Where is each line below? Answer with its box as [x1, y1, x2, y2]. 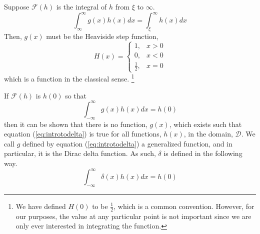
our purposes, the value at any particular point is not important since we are [15, 210, 251, 221]
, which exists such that [169, 118, 242, 129]
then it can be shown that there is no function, [4, 118, 147, 129]
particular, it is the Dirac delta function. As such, [4, 148, 156, 158]
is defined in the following [163, 148, 242, 158]
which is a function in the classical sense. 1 [4, 72, 134, 84]
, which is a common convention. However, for [113, 200, 254, 211]
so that [65, 90, 87, 100]
